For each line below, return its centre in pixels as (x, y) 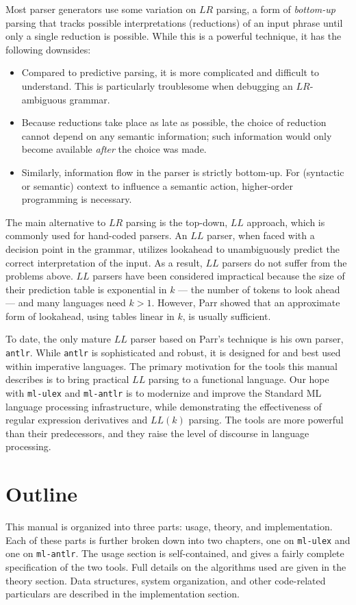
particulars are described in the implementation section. (123, 594)
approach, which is (286, 222)
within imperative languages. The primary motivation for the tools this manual (171, 366)
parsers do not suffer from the (284, 262)
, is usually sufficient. (227, 316)
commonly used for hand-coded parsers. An (97, 235)
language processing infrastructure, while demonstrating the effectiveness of (164, 406)
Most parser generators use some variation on (101, 9)
